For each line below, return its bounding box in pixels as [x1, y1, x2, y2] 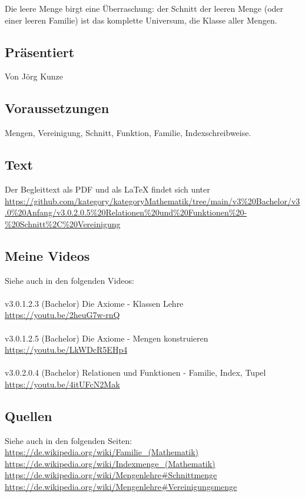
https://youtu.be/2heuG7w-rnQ [5, 309, 120, 321]
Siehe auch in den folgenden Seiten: [5, 434, 132, 446]
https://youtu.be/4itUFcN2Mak [5, 377, 120, 390]
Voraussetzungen [5, 99, 110, 117]
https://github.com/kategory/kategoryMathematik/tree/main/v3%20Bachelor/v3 [5, 194, 300, 207]
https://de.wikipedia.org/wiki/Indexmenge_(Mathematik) [5, 457, 216, 469]
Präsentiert [5, 42, 75, 61]
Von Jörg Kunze [5, 70, 64, 82]
